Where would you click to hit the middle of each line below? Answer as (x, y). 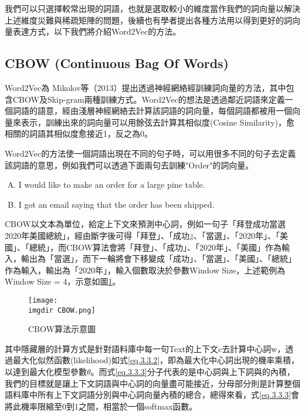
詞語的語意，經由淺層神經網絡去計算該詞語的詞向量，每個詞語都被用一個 (152, 111)
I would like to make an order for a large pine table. (112, 185)
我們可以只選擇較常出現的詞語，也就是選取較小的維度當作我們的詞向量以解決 (152, 8)
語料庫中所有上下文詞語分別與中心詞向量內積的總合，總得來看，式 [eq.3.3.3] (148, 395)
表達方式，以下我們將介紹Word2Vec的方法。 (97, 31)
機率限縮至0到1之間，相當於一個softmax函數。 (109, 406)
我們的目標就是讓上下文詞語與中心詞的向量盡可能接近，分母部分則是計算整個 (152, 383)
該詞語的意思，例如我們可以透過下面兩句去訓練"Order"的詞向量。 (129, 165)
